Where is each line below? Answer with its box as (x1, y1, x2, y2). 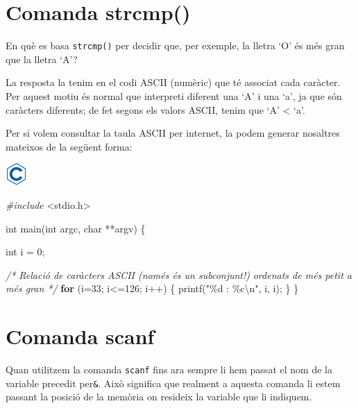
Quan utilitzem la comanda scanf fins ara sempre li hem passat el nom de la (6, 362, 332, 377)
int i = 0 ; (6, 244, 45, 259)
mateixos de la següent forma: (6, 139, 133, 153)
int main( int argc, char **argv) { (6, 221, 146, 235)
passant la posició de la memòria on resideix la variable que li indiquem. (6, 389, 312, 404)
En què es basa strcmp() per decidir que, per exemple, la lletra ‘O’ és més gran (6, 38, 345, 53)
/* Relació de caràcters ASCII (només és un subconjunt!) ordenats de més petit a (6, 267, 352, 282)
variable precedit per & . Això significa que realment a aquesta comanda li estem (6, 375, 341, 390)
